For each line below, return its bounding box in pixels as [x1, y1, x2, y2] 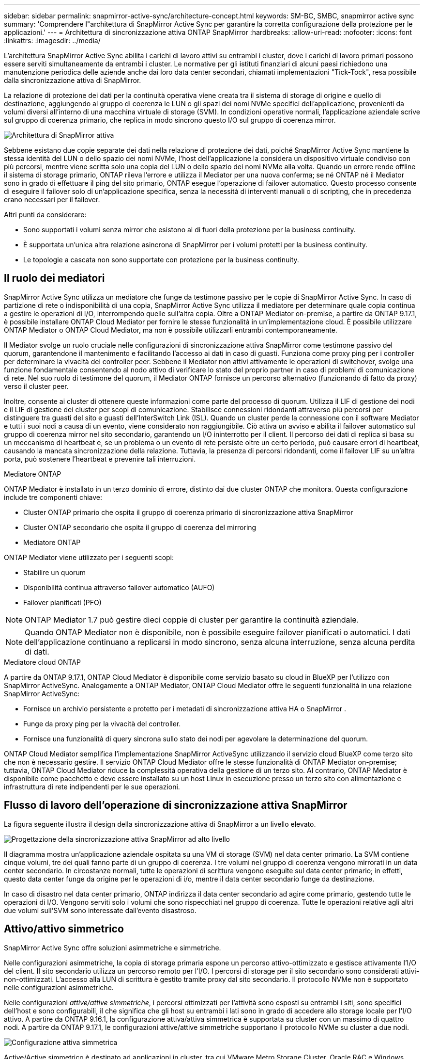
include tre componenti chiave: [4, 493, 103, 501]
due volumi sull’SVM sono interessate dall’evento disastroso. [4, 906, 197, 915]
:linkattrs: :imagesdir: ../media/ [4, 36, 101, 45]
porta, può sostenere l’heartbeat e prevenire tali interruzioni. [4, 454, 196, 463]
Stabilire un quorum [23, 568, 86, 577]
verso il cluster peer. [4, 382, 69, 390]
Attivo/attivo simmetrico [4, 923, 124, 935]
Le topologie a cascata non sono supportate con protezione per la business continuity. [23, 256, 299, 264]
